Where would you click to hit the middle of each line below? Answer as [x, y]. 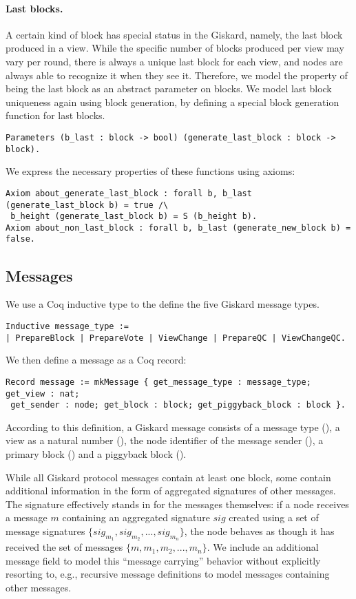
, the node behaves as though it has [259, 530]
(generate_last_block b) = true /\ [87, 205]
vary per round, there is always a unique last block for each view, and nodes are [174, 61]
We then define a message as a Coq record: [96, 360]
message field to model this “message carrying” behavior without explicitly [163, 560]
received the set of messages [64, 547]
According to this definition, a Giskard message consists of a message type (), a [173, 427]
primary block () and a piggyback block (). [96, 454]
